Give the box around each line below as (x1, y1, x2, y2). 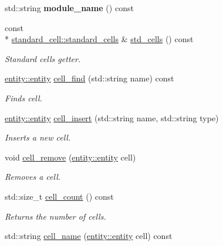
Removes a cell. (5, 170, 61, 183)
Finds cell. (5, 91, 42, 104)
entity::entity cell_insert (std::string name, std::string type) (5, 111, 219, 124)
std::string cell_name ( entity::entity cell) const (5, 230, 173, 242)
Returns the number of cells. (5, 210, 106, 222)
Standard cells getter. (5, 52, 81, 64)
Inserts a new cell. (5, 131, 71, 143)
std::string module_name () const (5, 2, 134, 13)
